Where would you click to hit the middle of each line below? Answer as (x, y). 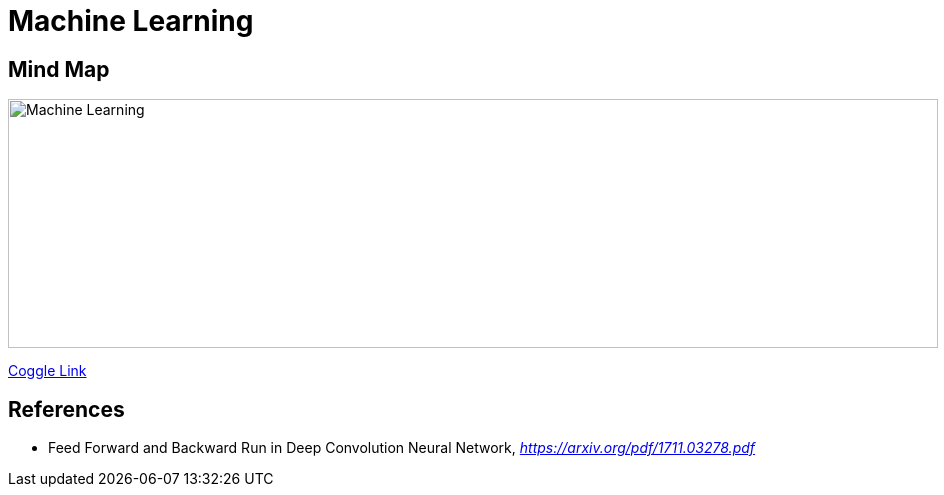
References (66, 409)
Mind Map (59, 69)
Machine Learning (131, 21)
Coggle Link (47, 371)
